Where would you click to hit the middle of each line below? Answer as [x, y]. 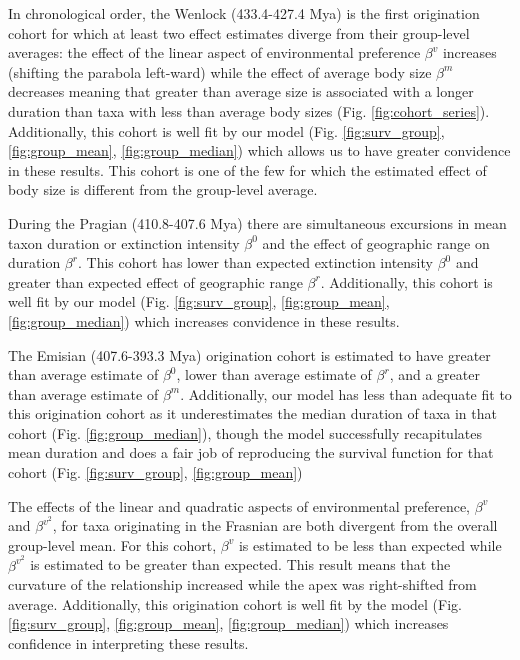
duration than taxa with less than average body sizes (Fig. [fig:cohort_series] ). [249, 110]
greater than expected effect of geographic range [155, 281]
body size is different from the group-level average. [163, 189]
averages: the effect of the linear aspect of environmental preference [214, 52]
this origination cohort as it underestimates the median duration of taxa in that [252, 413]
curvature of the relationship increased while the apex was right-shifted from [242, 584]
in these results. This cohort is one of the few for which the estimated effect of [247, 169]
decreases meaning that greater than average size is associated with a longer [241, 91]
